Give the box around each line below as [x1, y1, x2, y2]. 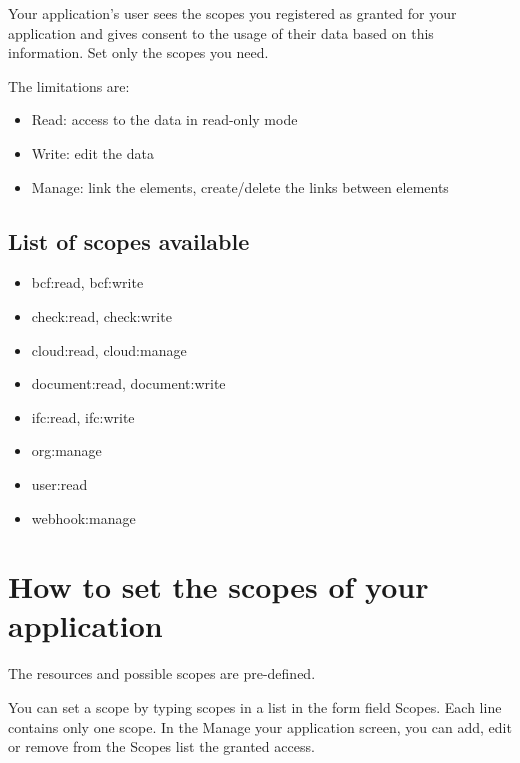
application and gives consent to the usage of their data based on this [8, 22, 434, 43]
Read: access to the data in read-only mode [31, 109, 298, 130]
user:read [31, 473, 88, 494]
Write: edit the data [31, 142, 154, 163]
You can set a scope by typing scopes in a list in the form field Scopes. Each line [8, 697, 502, 718]
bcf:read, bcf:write [31, 272, 144, 293]
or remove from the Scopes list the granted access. [8, 736, 315, 757]
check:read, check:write [31, 305, 172, 326]
